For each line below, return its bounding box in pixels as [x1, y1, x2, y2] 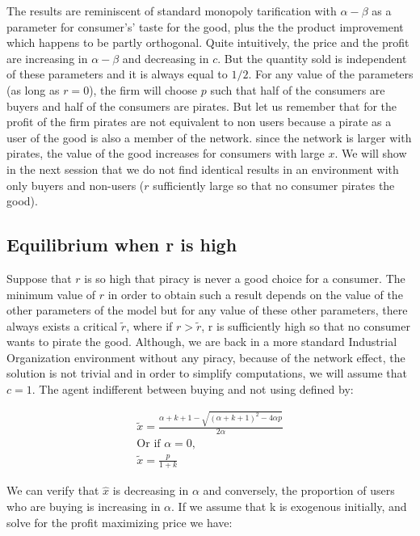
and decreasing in [122, 49, 209, 66]
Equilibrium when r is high [6, 232, 237, 257]
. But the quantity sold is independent [217, 49, 407, 66]
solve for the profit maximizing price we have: [6, 513, 233, 530]
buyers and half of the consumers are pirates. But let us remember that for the [6, 97, 397, 114]
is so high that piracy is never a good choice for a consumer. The [84, 269, 405, 286]
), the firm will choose [89, 81, 198, 98]
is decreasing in [112, 482, 189, 499]
